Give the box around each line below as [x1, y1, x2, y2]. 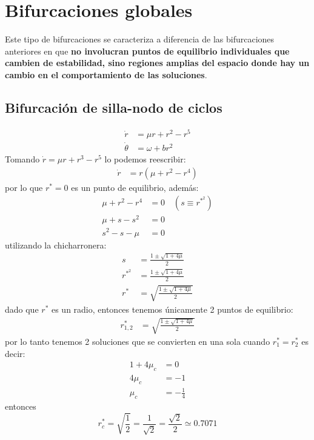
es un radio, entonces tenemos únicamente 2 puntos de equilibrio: [51, 302, 293, 315]
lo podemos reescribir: [104, 153, 186, 165]
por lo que [5, 181, 43, 193]
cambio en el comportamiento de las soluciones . [5, 68, 207, 81]
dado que [5, 302, 39, 315]
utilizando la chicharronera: [5, 238, 107, 251]
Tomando [5, 153, 40, 165]
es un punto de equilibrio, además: [71, 181, 199, 193]
